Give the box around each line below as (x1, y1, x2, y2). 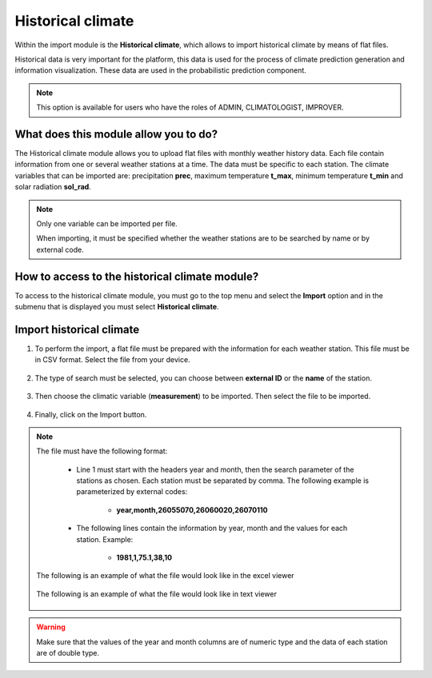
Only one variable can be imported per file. (36, 218, 178, 228)
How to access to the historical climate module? (14, 269, 259, 283)
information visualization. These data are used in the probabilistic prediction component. (14, 66, 307, 75)
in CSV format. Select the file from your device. (34, 355, 191, 365)
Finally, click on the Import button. (34, 409, 147, 419)
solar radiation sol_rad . (14, 182, 91, 192)
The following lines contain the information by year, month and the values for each (76, 524, 348, 533)
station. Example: (76, 534, 134, 544)
